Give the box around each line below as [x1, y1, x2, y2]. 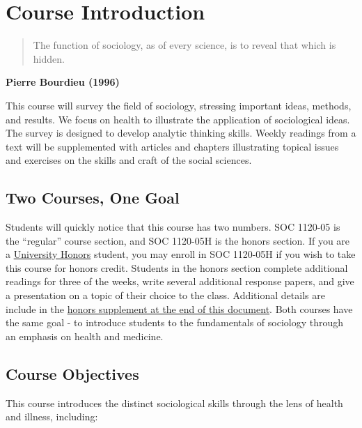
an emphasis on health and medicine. [6, 328, 164, 343]
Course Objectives [6, 362, 139, 384]
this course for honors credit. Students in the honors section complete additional [6, 260, 348, 275]
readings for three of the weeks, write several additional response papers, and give [6, 274, 354, 289]
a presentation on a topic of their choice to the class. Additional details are [6, 288, 325, 303]
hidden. [33, 51, 65, 66]
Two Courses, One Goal [6, 187, 180, 208]
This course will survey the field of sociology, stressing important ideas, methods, [6, 98, 352, 112]
